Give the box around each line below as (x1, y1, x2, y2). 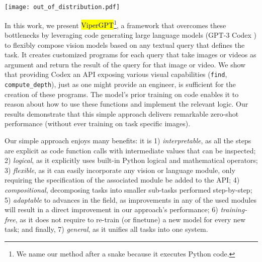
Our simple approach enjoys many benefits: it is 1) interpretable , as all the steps (5, 135, 251, 145)
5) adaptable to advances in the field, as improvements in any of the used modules (5, 194, 256, 205)
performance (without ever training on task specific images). (5, 118, 191, 129)
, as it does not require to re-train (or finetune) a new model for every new (15, 214, 246, 224)
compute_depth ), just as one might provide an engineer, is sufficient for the (5, 78, 236, 89)
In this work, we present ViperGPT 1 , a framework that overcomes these (5, 18, 226, 30)
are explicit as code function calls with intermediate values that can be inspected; (5, 145, 256, 155)
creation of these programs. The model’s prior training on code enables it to (5, 89, 239, 99)
